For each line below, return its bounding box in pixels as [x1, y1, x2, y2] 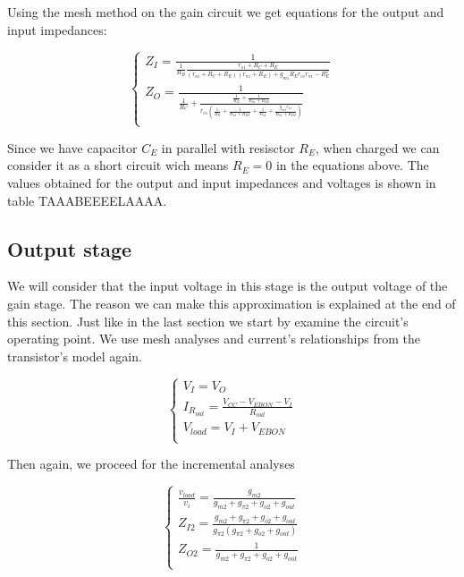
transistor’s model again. [7, 346, 142, 365]
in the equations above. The [275, 156, 429, 174]
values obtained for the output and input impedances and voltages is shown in [7, 173, 436, 191]
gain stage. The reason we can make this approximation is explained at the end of [7, 293, 456, 312]
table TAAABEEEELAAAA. [7, 191, 167, 209]
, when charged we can [315, 138, 440, 157]
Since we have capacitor [7, 138, 138, 157]
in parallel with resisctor [161, 138, 295, 157]
